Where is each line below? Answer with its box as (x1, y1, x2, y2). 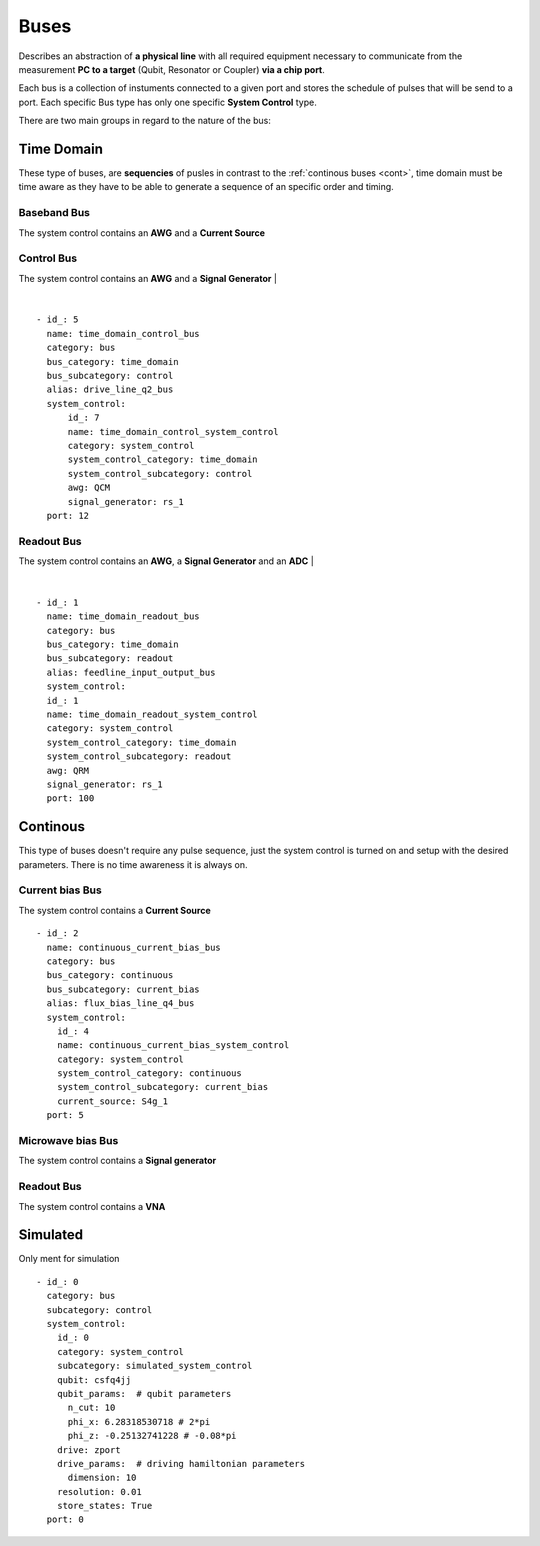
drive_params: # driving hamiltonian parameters (56, 1458, 305, 1469)
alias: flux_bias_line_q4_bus (46, 998, 195, 1009)
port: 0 (46, 1514, 84, 1525)
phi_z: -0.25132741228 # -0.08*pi (67, 1430, 237, 1442)
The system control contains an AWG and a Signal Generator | (18, 272, 277, 284)
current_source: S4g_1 (56, 1095, 169, 1107)
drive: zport (56, 1444, 121, 1455)
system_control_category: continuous (56, 1068, 242, 1079)
